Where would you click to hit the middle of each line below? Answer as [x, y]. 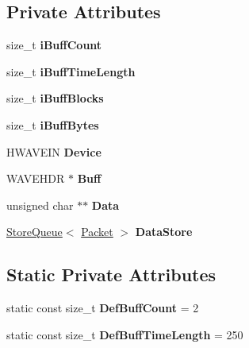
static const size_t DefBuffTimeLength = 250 [125, 334]
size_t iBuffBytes [53, 124]
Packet [97, 232]
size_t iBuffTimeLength [71, 71]
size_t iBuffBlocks [55, 98]
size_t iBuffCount [54, 45]
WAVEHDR [36, 178]
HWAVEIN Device [54, 151]
